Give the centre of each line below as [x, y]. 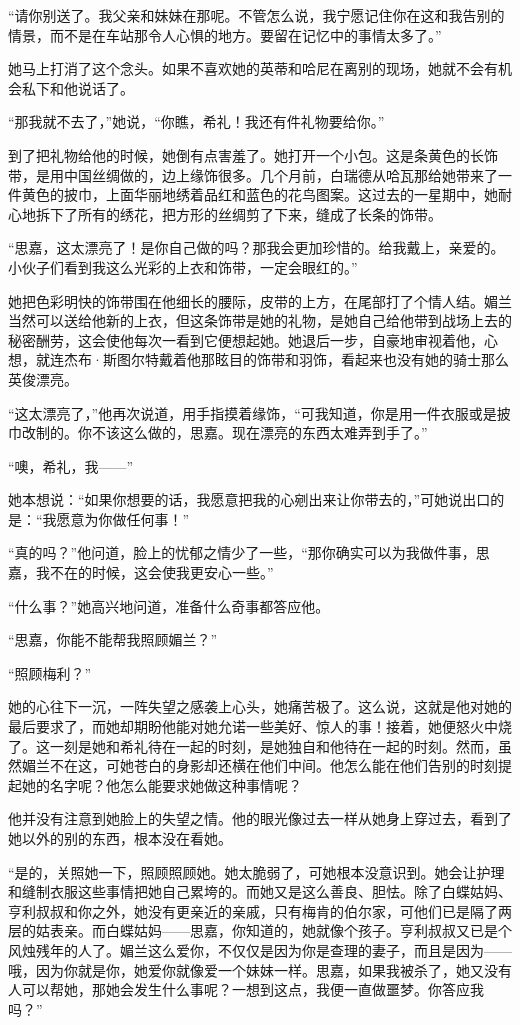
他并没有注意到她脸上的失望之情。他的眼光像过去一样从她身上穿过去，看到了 [260, 818]
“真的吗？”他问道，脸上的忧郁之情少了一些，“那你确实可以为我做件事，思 [249, 552]
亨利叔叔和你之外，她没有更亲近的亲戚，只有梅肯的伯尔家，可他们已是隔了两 [260, 910]
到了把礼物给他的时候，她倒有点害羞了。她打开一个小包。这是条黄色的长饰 [253, 154]
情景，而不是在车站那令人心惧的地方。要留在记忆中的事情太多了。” [225, 34]
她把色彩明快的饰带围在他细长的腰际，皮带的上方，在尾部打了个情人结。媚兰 [260, 300]
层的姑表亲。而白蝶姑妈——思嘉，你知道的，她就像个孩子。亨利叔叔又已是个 [260, 930]
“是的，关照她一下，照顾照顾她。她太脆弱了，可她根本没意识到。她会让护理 [256, 871]
